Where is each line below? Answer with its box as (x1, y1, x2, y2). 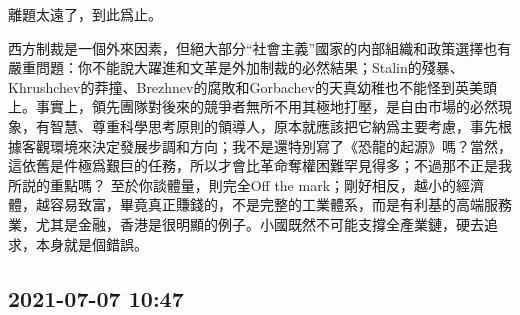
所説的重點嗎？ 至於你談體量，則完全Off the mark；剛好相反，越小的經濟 (8, 174, 485, 195)
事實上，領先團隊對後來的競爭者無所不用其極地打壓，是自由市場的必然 (35, 96, 498, 117)
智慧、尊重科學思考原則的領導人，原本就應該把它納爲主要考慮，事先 (49, 115, 498, 136)
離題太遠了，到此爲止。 (8, 4, 162, 24)
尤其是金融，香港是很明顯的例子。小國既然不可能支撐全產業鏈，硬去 (35, 213, 484, 234)
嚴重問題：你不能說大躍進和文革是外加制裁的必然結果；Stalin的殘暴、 (8, 57, 464, 78)
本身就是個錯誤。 (35, 233, 148, 254)
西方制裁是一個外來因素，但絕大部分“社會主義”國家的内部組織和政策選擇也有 (8, 37, 512, 58)
